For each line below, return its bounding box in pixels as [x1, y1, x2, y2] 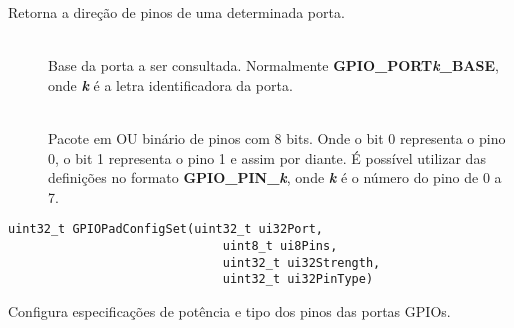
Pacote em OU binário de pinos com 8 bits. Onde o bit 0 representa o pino [48, 127, 506, 148]
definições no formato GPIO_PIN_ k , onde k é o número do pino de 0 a [48, 167, 502, 188]
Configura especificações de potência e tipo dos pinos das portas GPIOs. [8, 300, 451, 321]
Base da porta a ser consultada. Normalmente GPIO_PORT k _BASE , [48, 55, 499, 76]
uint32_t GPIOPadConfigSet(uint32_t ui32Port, [8, 222, 323, 237]
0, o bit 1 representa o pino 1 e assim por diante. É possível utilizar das [48, 147, 486, 168]
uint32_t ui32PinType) [222, 272, 374, 287]
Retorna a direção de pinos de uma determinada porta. [8, 2, 345, 22]
